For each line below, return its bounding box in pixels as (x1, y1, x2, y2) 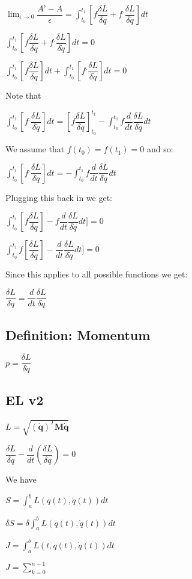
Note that (5, 89, 41, 101)
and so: (146, 143, 173, 155)
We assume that (5, 143, 65, 155)
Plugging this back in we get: (5, 191, 112, 203)
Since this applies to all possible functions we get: (5, 268, 188, 280)
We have (5, 473, 37, 486)
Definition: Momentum (5, 325, 151, 344)
